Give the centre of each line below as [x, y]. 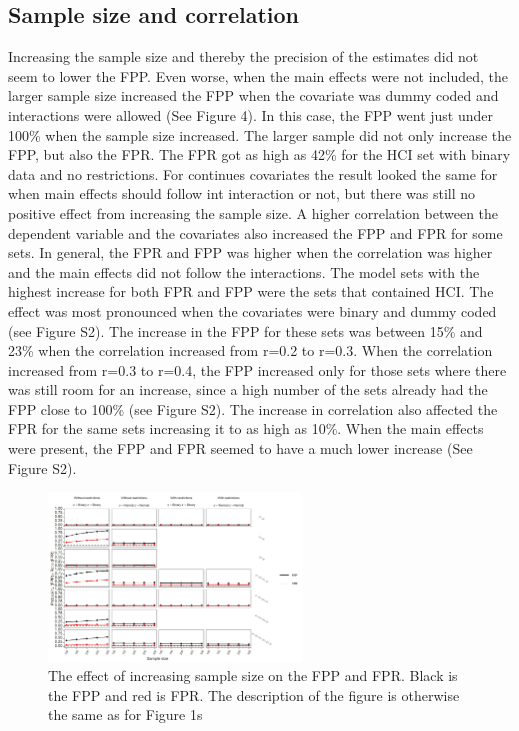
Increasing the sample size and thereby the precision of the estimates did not [243, 56]
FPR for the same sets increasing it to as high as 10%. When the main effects [246, 428]
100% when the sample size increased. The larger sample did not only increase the [260, 134]
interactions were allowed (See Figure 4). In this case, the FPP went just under [250, 114]
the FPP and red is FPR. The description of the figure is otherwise [254, 694]
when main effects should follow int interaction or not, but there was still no [242, 193]
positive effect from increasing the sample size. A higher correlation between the [253, 212]
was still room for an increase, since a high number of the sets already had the [248, 389]
